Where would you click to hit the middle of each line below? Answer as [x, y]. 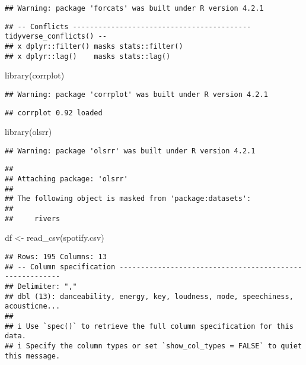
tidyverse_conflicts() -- [56, 37]
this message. [33, 356]
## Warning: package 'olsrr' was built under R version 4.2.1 [130, 151]
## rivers [33, 218]
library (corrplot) [35, 75]
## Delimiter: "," [41, 286]
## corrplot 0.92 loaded [54, 113]
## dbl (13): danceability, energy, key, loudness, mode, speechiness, [149, 296]
